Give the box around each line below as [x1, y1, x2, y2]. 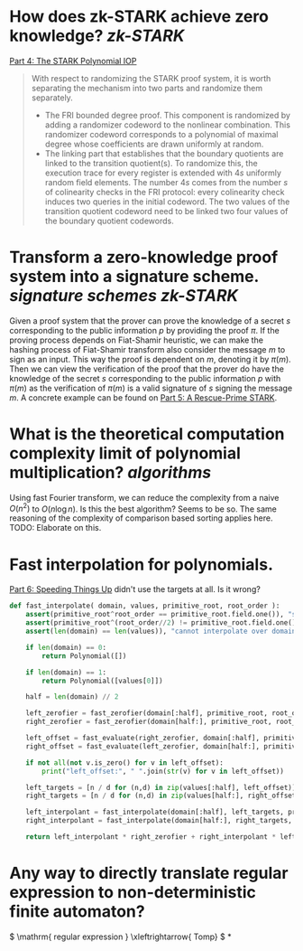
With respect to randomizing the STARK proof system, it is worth [31, 72, 271, 83]
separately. [31, 92, 74, 103]
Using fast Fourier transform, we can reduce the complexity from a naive [9, 492, 280, 503]
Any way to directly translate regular [9, 863, 289, 883]
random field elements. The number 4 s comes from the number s [44, 176, 289, 187]
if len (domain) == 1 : [25, 667, 106, 677]
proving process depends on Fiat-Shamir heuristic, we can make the [9, 334, 264, 345]
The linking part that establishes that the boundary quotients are [44, 147, 284, 159]
